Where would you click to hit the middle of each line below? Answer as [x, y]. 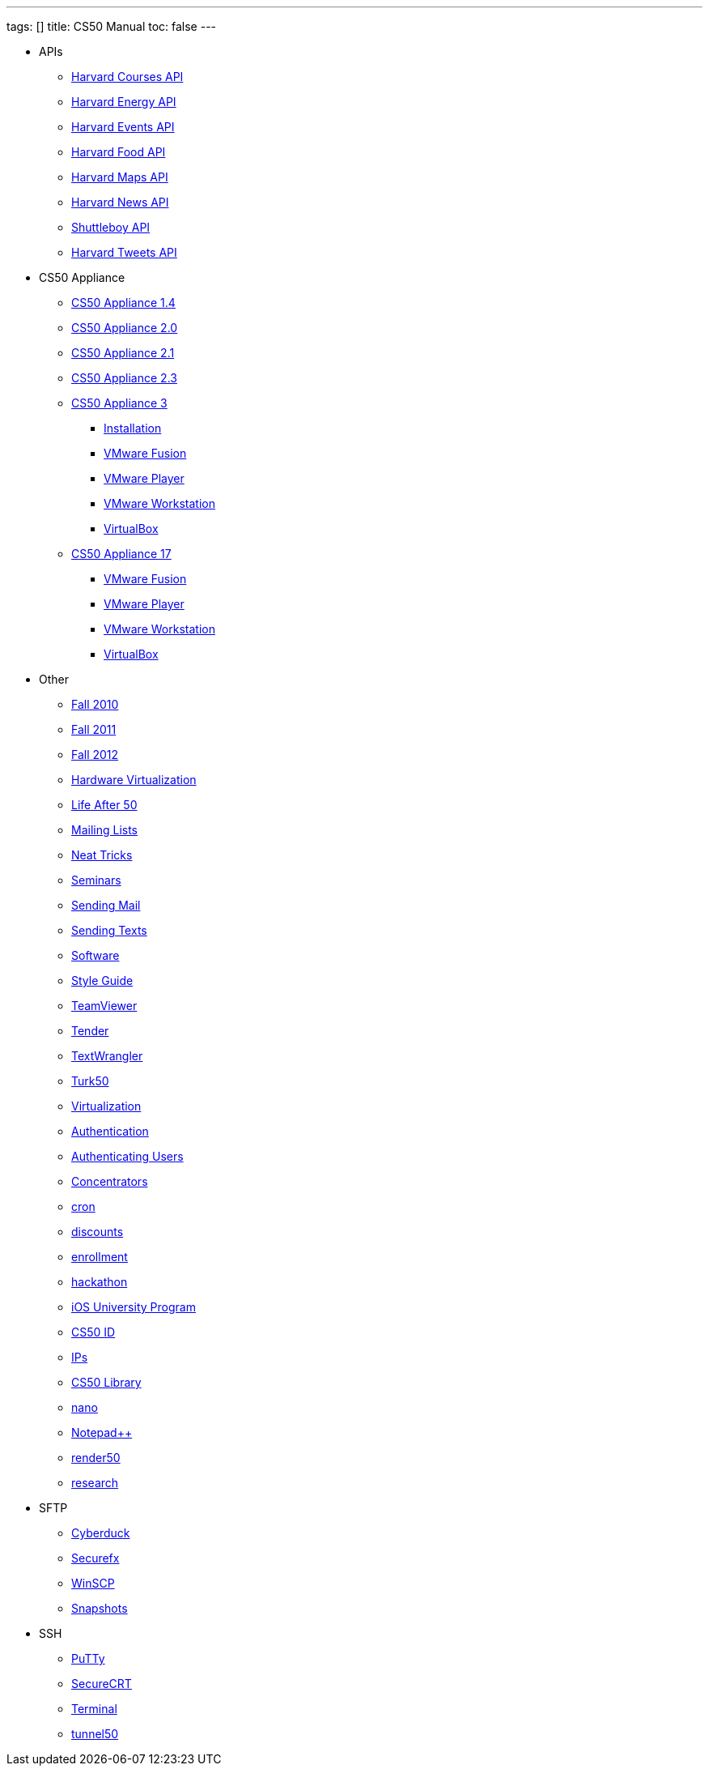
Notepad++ [102, 1432]
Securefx [96, 1558]
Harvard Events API [123, 127]
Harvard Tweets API [124, 252]
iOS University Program [134, 1307]
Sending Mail [106, 905]
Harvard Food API [119, 152]
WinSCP [93, 1583]
